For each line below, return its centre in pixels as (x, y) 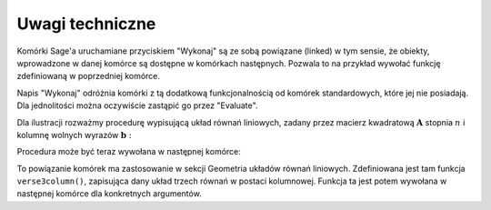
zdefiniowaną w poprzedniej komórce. (89, 76)
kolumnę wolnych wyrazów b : (74, 135)
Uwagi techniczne (86, 24)
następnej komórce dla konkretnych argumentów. (109, 194)
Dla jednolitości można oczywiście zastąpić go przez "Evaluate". (137, 105)
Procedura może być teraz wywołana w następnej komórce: (129, 152)
